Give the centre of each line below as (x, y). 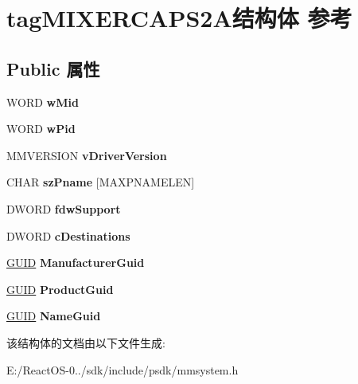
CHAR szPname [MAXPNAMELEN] (101, 182)
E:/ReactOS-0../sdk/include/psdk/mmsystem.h (123, 369)
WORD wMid (43, 102)
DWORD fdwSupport (64, 208)
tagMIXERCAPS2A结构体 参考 (179, 18)
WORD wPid (41, 129)
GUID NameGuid (54, 316)
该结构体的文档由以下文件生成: (86, 342)
